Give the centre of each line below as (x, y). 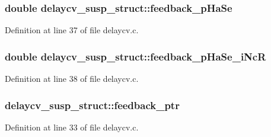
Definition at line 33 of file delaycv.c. (72, 127)
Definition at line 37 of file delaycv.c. (72, 30)
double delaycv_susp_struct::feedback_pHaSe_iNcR (135, 56)
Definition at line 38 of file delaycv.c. (72, 79)
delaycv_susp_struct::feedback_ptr (92, 105)
